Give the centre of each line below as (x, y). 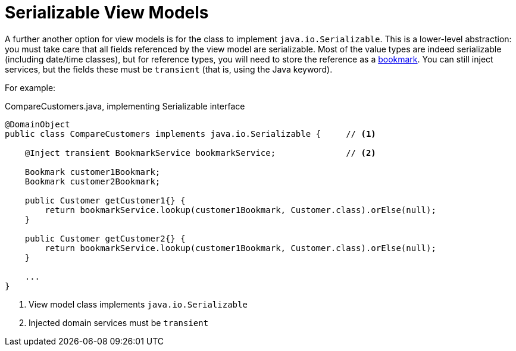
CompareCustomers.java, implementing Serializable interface (125, 106)
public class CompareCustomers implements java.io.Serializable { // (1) (190, 134)
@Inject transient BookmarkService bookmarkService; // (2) (200, 153)
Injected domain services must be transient (119, 322)
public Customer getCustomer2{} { (105, 238)
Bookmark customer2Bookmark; (93, 181)
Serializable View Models (107, 12)
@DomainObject (37, 124)
